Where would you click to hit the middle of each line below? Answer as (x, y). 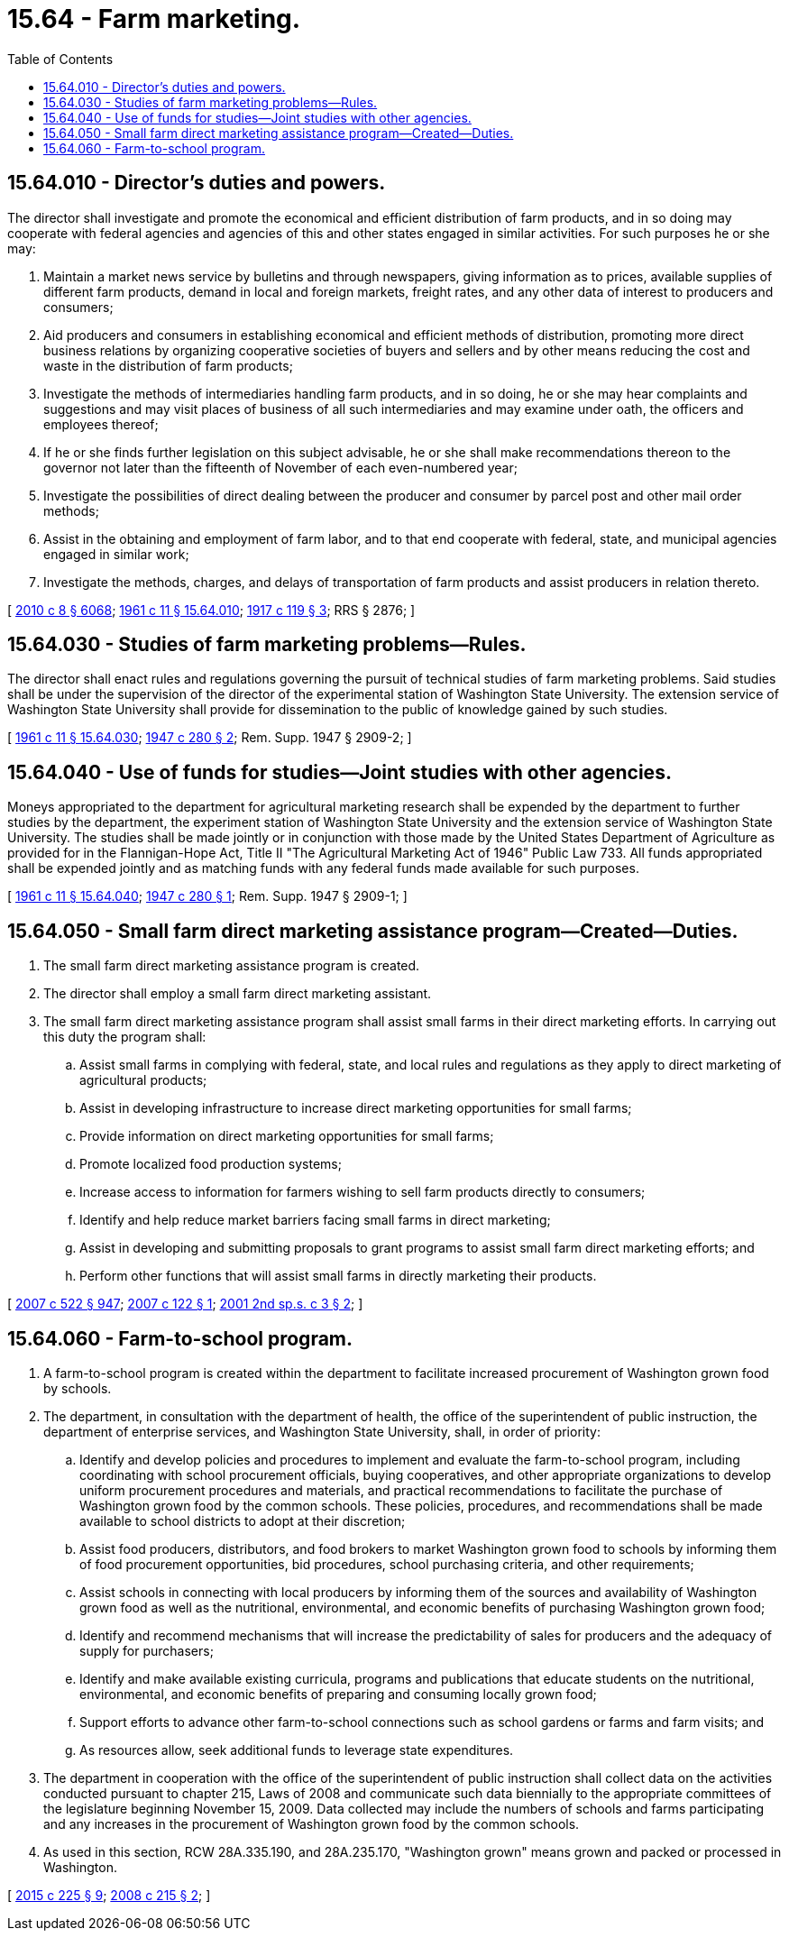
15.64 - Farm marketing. (154, 19)
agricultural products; (143, 1080)
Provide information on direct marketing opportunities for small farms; (287, 1136)
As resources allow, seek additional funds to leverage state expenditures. (297, 1750)
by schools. (78, 1388)
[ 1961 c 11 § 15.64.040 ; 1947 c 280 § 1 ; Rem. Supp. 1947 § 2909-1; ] (207, 896)
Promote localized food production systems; (211, 1164)
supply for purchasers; (147, 1650)
